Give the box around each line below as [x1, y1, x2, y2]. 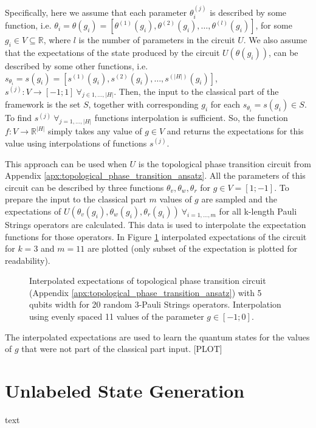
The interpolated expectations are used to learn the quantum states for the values [5, 330, 310, 343]
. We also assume [243, 33, 307, 46]
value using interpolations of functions [5, 136, 147, 149]
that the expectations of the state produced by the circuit [5, 46, 220, 59]
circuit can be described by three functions [5, 181, 164, 193]
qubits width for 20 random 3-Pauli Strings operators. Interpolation [29, 298, 281, 311]
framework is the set [5, 98, 81, 111]
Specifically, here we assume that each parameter [5, 5, 187, 18]
